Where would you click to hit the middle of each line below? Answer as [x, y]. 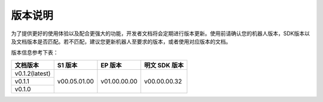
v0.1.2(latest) [33, 73]
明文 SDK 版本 [164, 65]
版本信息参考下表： [35, 52]
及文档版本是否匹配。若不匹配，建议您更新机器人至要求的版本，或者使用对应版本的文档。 [121, 41]
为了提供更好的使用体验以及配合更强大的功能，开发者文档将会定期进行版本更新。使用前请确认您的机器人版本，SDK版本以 [161, 33]
